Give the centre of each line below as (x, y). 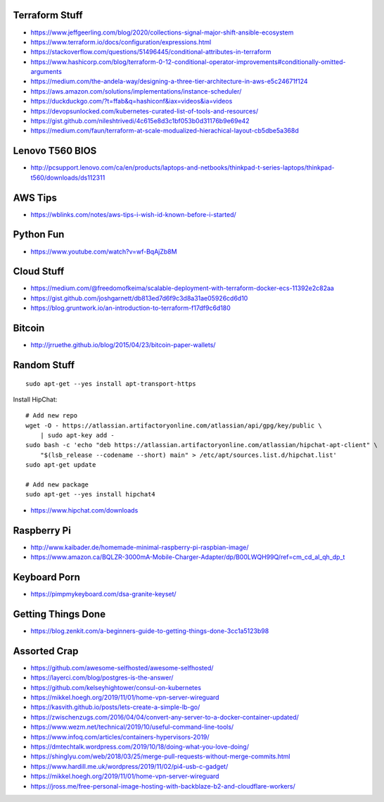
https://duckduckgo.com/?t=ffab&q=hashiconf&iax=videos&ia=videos (132, 101)
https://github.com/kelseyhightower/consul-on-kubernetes (116, 687)
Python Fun (39, 235)
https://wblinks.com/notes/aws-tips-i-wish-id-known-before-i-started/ (134, 214)
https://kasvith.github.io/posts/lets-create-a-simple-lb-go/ (115, 707)
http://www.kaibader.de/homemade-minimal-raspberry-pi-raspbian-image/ (140, 547)
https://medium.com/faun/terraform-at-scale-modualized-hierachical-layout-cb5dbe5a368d (165, 131)
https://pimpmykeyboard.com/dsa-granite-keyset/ (103, 594)
